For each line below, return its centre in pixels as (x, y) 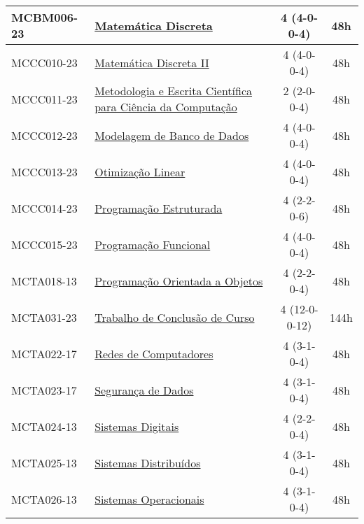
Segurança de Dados (144, 390)
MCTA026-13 (44, 499)
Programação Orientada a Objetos (179, 281)
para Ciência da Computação (166, 107)
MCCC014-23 (44, 208)
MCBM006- (45, 17)
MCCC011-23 (44, 99)
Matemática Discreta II (152, 62)
